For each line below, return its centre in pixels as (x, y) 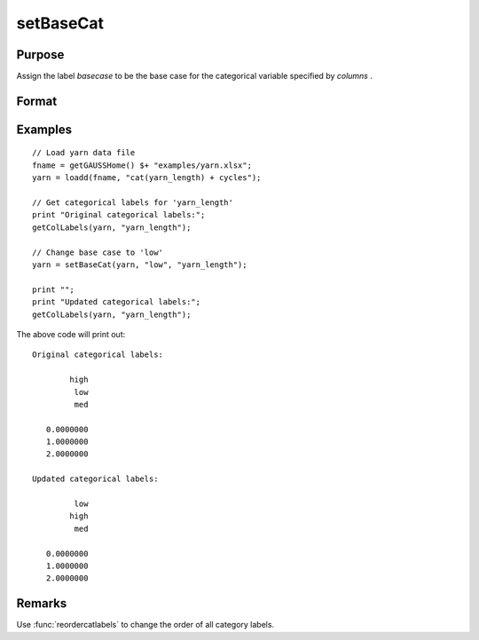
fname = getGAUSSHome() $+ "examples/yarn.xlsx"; (142, 165)
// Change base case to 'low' (98, 252)
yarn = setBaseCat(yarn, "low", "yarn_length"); (140, 265)
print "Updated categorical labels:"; (117, 302)
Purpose (40, 55)
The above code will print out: (71, 334)
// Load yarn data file (84, 153)
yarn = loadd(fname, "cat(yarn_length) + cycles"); (147, 178)
